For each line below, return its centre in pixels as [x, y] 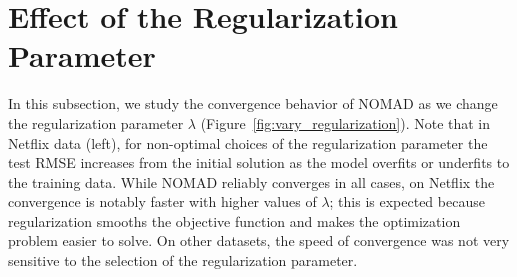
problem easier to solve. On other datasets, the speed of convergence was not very [259, 240]
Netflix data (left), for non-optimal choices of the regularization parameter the [248, 142]
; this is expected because [407, 201]
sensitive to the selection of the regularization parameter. [183, 260]
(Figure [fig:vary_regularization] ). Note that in [345, 122]
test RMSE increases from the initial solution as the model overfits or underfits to [259, 162]
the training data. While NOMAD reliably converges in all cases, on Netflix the [251, 181]
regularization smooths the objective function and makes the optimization [234, 220]
